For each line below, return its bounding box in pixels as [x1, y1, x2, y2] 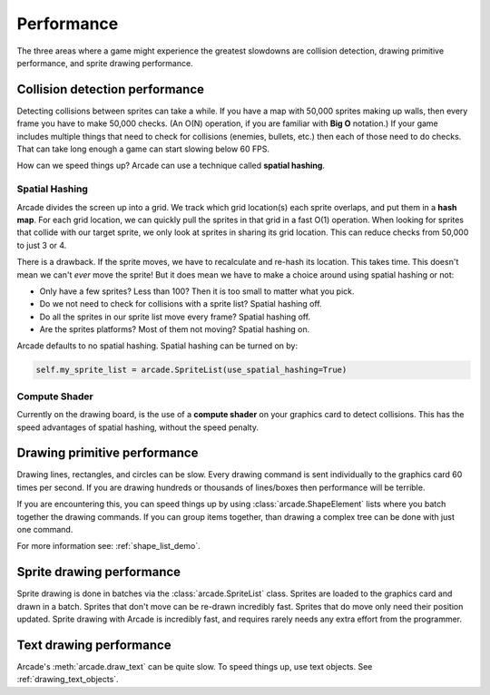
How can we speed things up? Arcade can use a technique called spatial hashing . [16, 160, 326, 171]
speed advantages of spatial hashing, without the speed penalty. [16, 422, 259, 433]
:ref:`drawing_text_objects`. [16, 674, 119, 685]
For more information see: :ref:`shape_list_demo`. [16, 541, 201, 552]
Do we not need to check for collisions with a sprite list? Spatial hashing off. [39, 299, 322, 309]
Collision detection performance [16, 82, 204, 97]
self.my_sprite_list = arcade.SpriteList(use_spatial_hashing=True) [35, 365, 348, 376]
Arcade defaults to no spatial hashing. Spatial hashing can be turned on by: [16, 340, 299, 351]
